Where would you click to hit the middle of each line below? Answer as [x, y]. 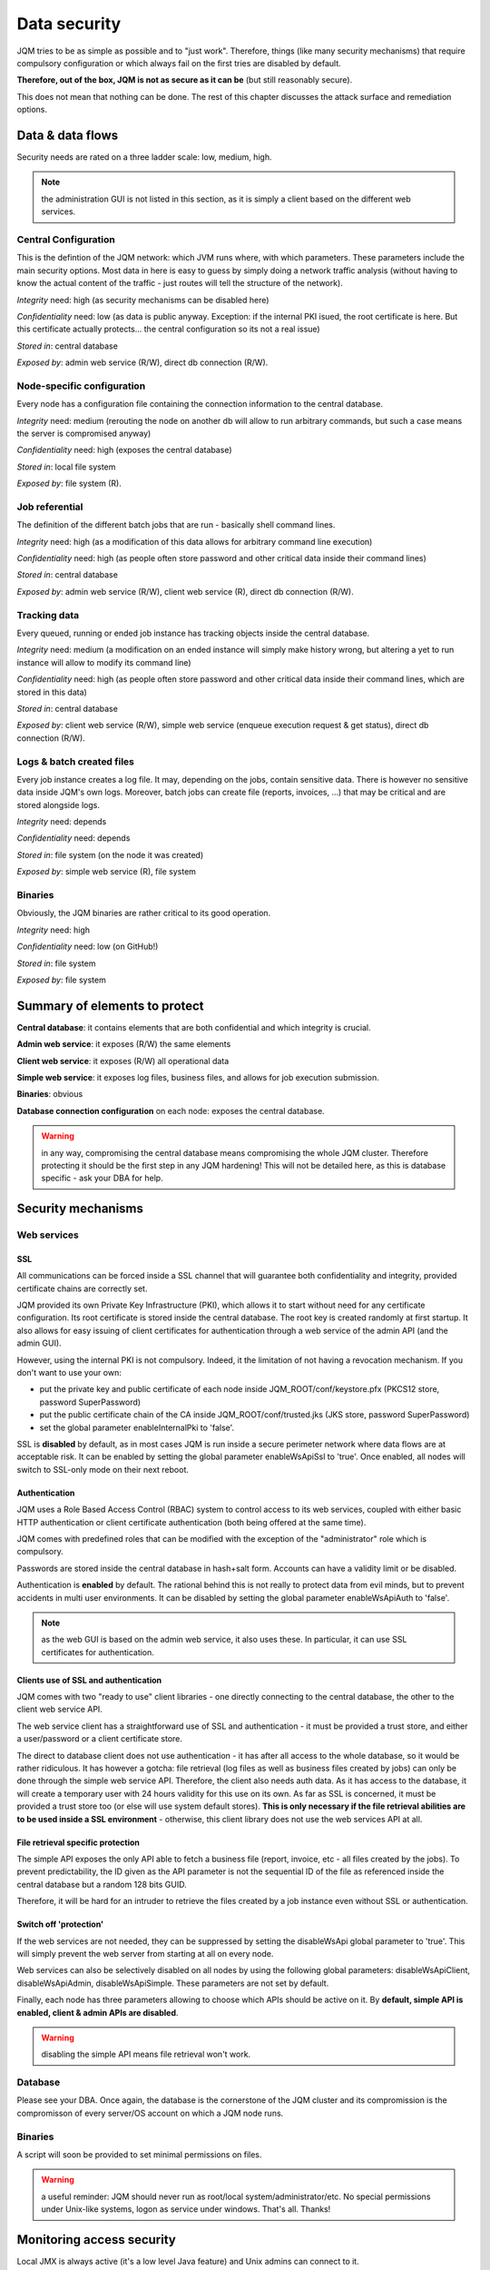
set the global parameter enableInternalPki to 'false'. [137, 1427]
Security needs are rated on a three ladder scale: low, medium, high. [144, 157]
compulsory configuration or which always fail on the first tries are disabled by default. [179, 63]
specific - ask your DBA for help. [102, 1178]
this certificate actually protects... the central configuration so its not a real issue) [169, 329]
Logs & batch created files [76, 761]
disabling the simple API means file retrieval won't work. [146, 2054]
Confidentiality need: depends [73, 838]
